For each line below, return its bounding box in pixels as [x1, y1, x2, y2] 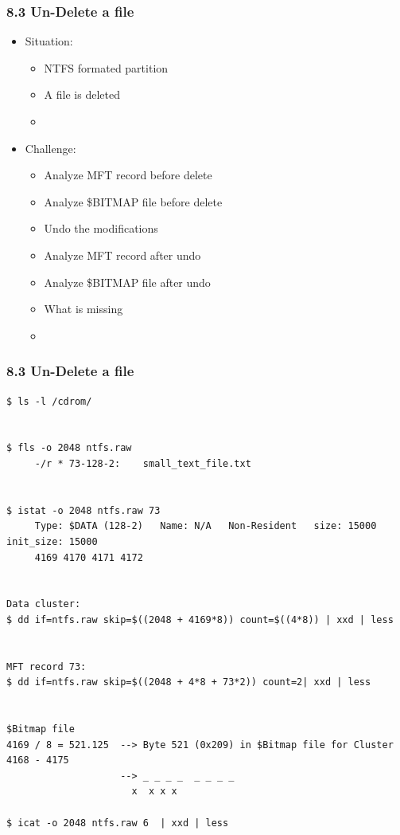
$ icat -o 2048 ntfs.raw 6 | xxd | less [6, 817, 229, 829]
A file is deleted [44, 86, 120, 103]
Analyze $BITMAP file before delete [44, 193, 223, 210]
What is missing [44, 300, 123, 317]
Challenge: [25, 139, 76, 156]
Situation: [25, 33, 73, 49]
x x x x [131, 786, 177, 798]
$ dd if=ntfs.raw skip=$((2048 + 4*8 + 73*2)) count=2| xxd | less [6, 676, 371, 688]
